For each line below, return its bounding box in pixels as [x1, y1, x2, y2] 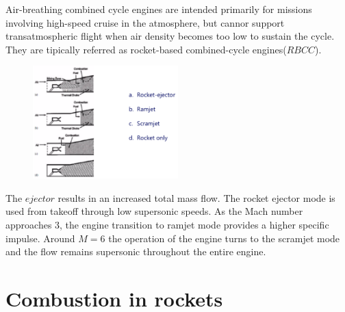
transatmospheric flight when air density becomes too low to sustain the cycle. [5, 29, 335, 43]
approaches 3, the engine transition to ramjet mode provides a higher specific [5, 218, 329, 232]
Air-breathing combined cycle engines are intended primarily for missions [5, 2, 312, 16]
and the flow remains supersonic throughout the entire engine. [5, 244, 266, 259]
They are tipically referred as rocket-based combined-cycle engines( [5, 42, 287, 56]
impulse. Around [5, 231, 75, 245]
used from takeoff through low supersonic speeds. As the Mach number [5, 204, 303, 218]
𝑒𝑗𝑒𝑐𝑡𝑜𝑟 [25, 194, 55, 204]
